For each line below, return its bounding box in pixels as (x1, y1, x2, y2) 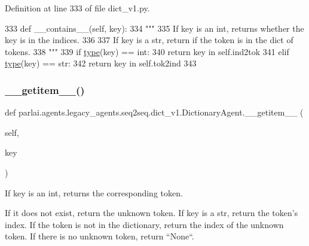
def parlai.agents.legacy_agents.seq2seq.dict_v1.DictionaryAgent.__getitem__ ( (5, 106, 304, 119)
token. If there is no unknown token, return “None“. (5, 230, 194, 242)
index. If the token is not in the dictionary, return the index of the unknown (5, 218, 284, 230)
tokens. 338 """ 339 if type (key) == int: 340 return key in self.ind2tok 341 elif (5, 45, 289, 57)
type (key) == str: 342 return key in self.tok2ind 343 (5, 57, 197, 69)
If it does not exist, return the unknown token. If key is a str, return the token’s (5, 206, 298, 219)
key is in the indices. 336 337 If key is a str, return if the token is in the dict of (5, 34, 293, 46)
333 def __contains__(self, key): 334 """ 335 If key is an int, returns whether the (5, 22, 304, 34)
